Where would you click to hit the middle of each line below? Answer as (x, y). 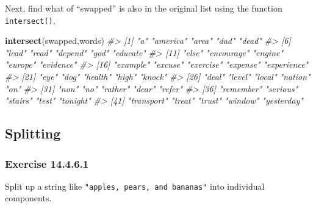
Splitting (33, 133)
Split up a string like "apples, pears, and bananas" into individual (135, 186)
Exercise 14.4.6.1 (47, 163)
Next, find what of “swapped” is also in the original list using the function (144, 8)
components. (28, 198)
